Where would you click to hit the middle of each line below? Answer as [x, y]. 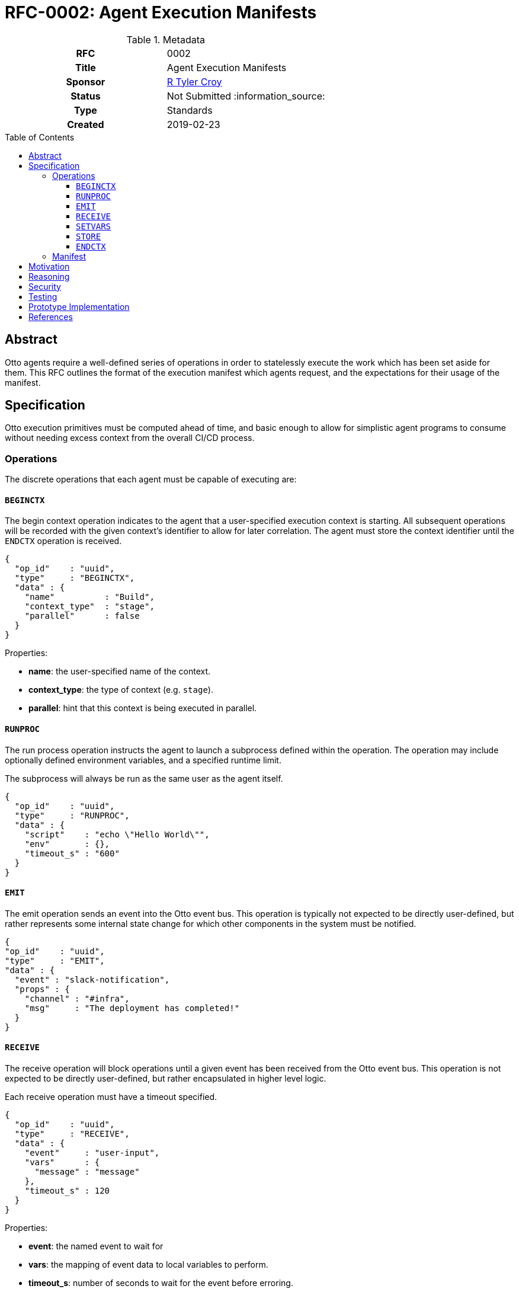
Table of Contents [40, 137]
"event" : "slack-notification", [92, 979]
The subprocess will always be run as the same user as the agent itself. [144, 778]
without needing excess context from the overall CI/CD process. [130, 438]
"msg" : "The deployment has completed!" [132, 1008]
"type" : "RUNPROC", [72, 815]
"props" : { [42, 989]
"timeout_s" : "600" [72, 853]
